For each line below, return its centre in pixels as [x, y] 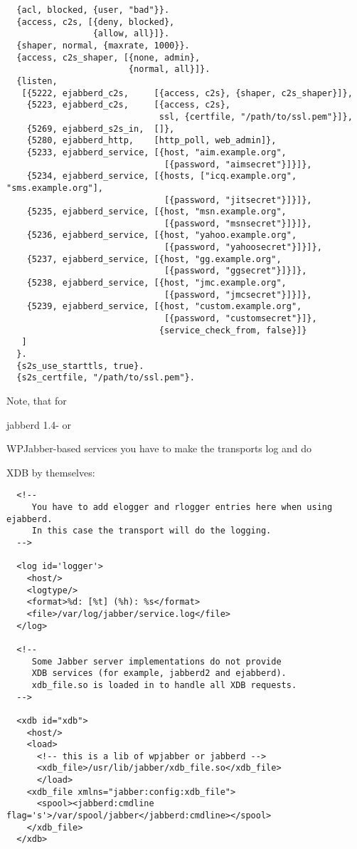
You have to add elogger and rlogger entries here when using [182, 507]
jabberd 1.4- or [39, 424]
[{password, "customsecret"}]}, [240, 319]
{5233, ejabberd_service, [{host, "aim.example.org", [156, 152]
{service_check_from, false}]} [233, 330]
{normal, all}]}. [169, 69]
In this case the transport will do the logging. [151, 531]
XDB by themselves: [51, 472]
